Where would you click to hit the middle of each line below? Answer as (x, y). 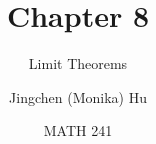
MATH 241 (78, 130)
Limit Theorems (78, 63)
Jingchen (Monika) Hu (78, 96)
